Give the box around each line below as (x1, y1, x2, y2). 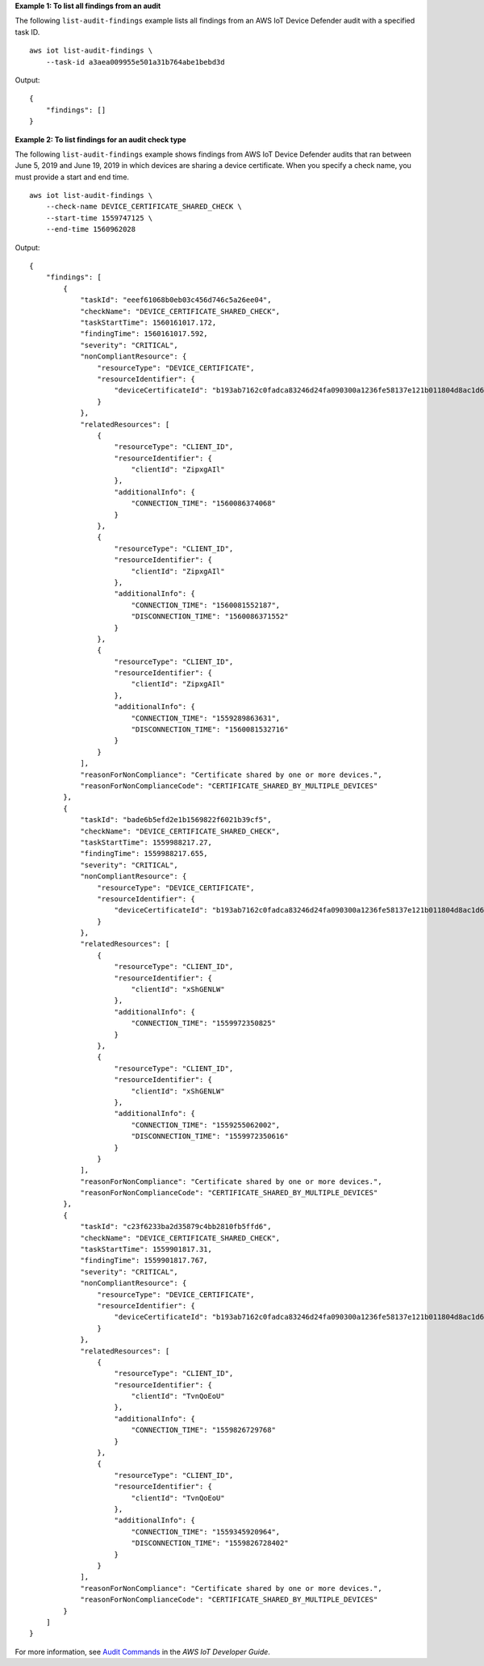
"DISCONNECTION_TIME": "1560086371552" (131, 612, 290, 621)
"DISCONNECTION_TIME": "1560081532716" (131, 725, 290, 734)
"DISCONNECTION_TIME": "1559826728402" (131, 1538, 290, 1548)
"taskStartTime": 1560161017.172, (80, 317, 217, 327)
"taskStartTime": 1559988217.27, (80, 837, 213, 847)
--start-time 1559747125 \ (45, 213, 153, 222)
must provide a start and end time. (15, 172, 129, 182)
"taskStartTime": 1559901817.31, (80, 1244, 213, 1254)
